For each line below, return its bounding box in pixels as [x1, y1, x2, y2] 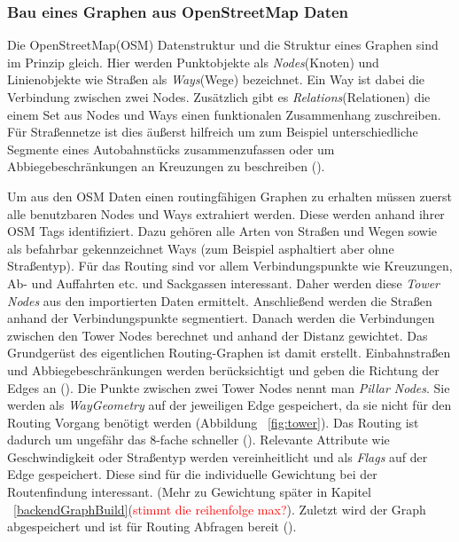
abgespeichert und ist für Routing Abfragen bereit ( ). [7, 517, 297, 536]
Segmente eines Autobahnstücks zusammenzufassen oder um [7, 139, 335, 158]
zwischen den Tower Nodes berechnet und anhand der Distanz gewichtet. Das [7, 326, 428, 344]
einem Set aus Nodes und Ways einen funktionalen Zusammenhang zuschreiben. [7, 105, 441, 123]
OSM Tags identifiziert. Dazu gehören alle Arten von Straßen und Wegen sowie [7, 222, 438, 240]
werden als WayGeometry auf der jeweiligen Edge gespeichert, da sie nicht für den [7, 396, 452, 414]
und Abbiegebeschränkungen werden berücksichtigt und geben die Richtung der [7, 360, 440, 379]
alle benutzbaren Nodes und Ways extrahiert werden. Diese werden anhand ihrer [7, 204, 445, 223]
